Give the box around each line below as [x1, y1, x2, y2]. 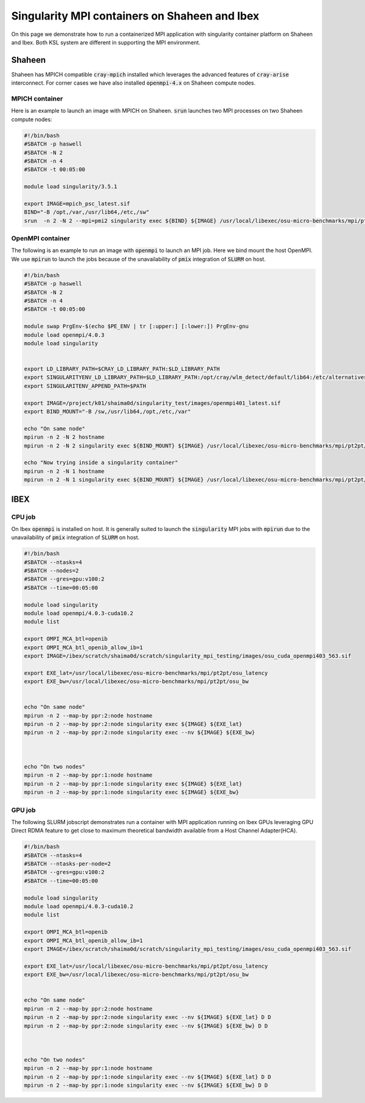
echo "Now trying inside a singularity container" [24, 459, 179, 466]
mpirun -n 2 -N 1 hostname [24, 468, 105, 474]
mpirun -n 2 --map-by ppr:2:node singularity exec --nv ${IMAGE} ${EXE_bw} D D [24, 1022, 268, 1029]
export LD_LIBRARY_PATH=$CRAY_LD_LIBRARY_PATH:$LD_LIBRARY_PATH [24, 365, 220, 373]
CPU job [11, 512, 36, 521]
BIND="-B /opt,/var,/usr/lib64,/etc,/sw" [24, 209, 150, 216]
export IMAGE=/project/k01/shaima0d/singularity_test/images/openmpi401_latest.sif [24, 400, 281, 406]
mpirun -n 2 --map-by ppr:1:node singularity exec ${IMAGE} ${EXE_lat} [24, 780, 243, 787]
